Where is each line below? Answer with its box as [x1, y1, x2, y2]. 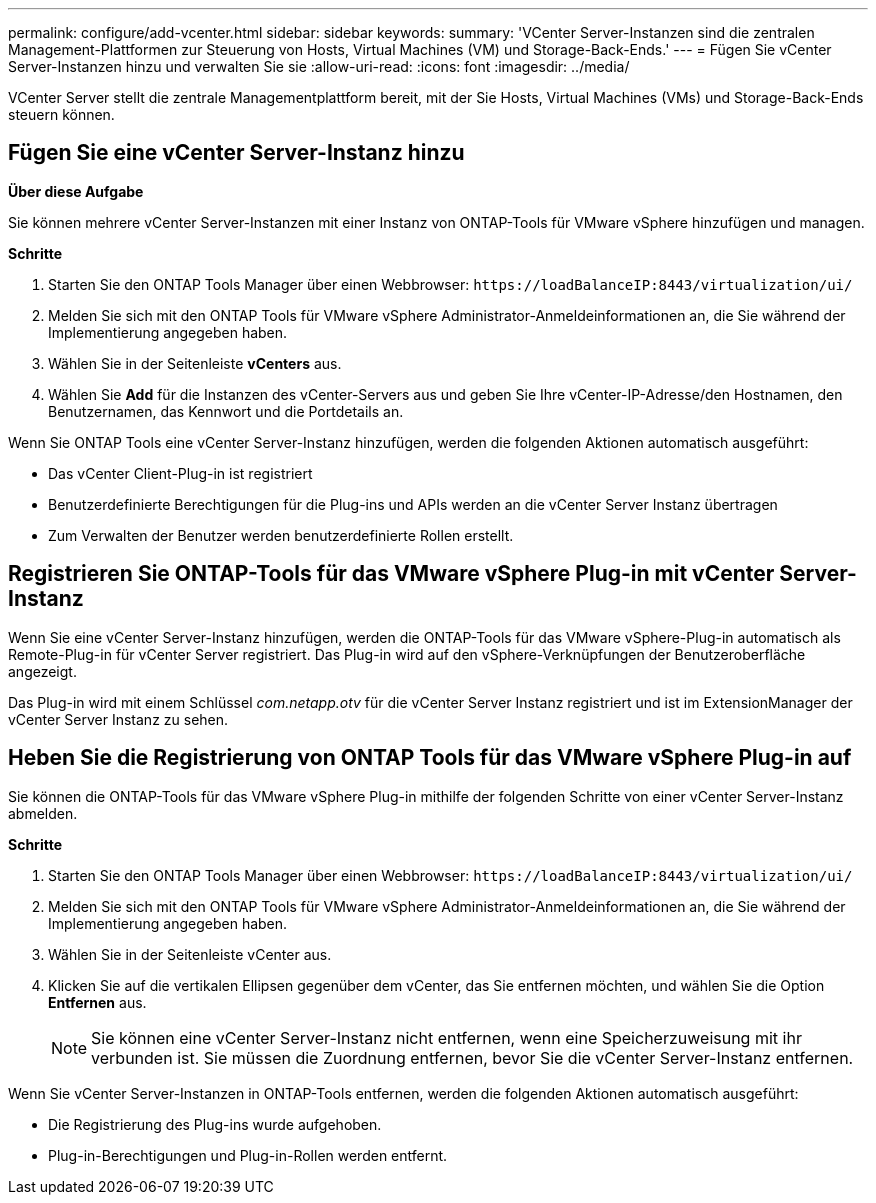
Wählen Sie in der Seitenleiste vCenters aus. [48, 354, 342, 372]
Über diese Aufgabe [8, 182, 144, 200]
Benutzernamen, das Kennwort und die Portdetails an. [48, 402, 404, 420]
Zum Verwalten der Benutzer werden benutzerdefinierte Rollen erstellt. [48, 526, 514, 544]
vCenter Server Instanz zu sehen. [8, 710, 229, 728]
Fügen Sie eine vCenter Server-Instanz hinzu [8, 140, 465, 166]
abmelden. [8, 804, 78, 822]
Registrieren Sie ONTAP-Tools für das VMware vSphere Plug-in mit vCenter [8, 561, 775, 587]
